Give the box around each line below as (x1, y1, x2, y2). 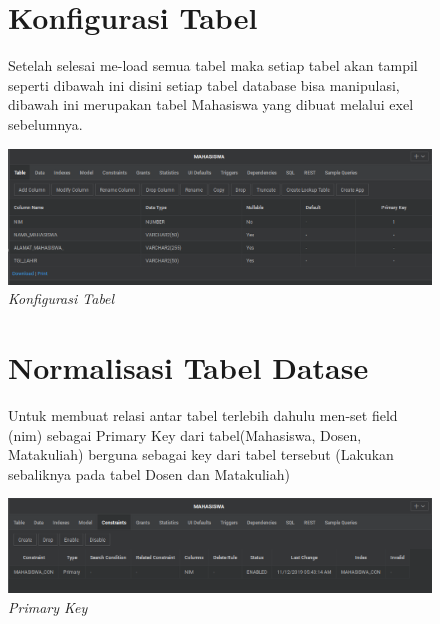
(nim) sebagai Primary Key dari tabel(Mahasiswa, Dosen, (8, 424, 362, 445)
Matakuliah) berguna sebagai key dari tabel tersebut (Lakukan (8, 444, 394, 465)
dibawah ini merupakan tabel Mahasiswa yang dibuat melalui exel (8, 94, 414, 115)
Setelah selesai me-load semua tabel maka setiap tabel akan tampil (8, 55, 418, 76)
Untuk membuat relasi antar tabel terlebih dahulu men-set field (8, 405, 398, 426)
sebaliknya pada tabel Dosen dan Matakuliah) (8, 463, 290, 484)
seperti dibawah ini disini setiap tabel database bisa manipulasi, (8, 74, 400, 95)
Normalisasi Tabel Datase (8, 347, 369, 388)
